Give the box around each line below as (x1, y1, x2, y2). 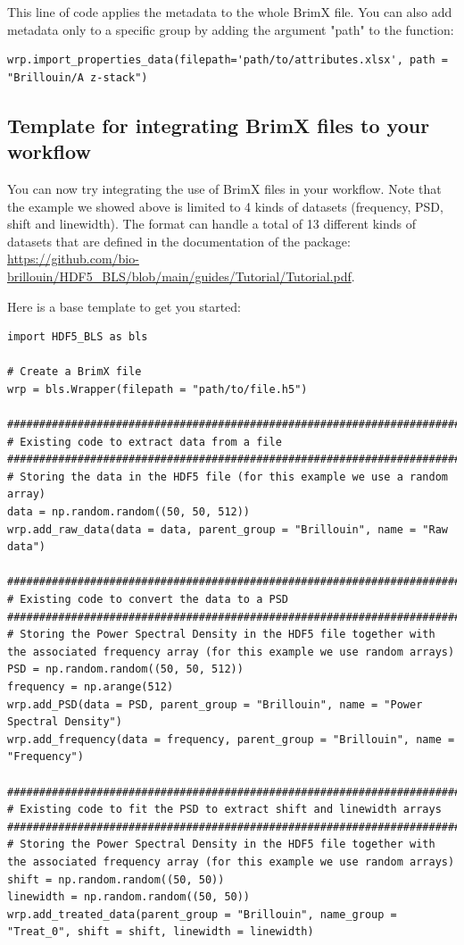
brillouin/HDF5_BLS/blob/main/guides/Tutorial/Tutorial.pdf (7, 266, 352, 285)
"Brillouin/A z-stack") (7, 71, 148, 84)
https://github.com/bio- (7, 249, 139, 268)
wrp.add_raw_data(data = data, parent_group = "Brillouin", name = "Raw (7, 523, 448, 536)
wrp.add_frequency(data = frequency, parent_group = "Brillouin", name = (7, 732, 455, 746)
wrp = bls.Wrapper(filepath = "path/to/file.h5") (7, 382, 308, 396)
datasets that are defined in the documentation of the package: (7, 231, 351, 250)
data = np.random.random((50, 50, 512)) (7, 506, 251, 519)
